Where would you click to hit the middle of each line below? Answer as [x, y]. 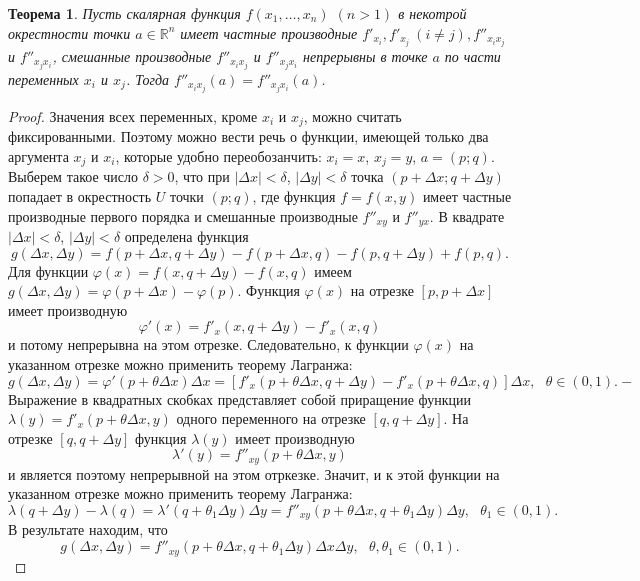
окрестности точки [69, 32]
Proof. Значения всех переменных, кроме [133, 115]
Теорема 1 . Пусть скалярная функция [124, 13]
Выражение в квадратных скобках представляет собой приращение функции [240, 398]
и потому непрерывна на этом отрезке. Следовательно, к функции [208, 344]
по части [472, 55]
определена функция [186, 236]
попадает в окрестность [80, 195]
